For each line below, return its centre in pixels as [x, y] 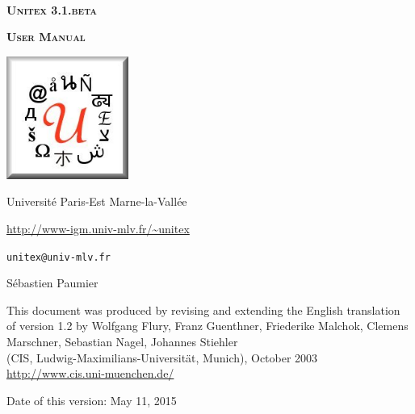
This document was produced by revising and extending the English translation [203, 309]
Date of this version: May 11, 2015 [92, 400]
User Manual [46, 37]
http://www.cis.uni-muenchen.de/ [90, 373]
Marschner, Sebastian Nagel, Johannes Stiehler [122, 341]
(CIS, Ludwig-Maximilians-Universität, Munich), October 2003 [162, 357]
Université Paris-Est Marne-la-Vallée [97, 201]
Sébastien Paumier [52, 283]
